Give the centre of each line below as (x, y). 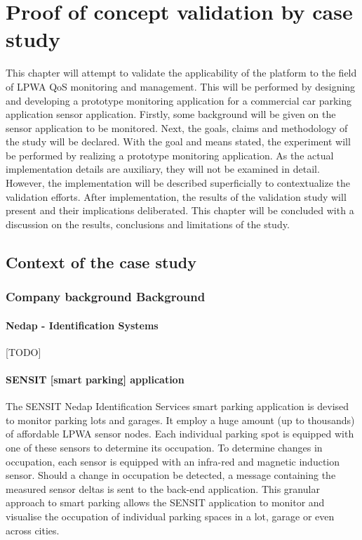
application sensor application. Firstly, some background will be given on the (171, 114)
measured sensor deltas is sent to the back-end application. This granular (163, 488)
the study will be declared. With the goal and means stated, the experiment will (178, 141)
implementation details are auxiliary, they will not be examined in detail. (163, 169)
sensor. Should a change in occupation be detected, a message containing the (171, 475)
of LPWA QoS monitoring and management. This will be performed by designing (181, 86)
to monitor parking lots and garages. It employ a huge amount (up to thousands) (180, 420)
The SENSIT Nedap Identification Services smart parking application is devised (177, 406)
